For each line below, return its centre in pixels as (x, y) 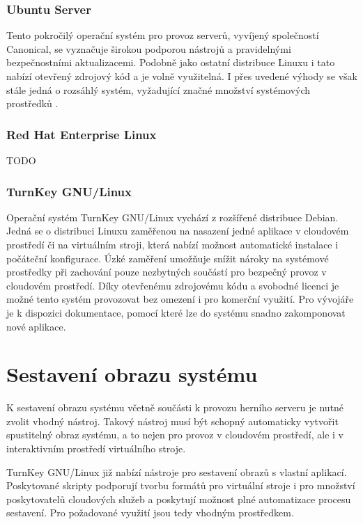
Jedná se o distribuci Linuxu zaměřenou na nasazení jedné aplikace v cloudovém (178, 231)
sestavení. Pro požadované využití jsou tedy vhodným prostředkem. (150, 513)
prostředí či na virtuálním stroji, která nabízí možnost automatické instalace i (172, 244)
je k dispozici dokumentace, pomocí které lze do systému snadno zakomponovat (176, 312)
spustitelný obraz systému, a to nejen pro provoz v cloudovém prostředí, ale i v (175, 435)
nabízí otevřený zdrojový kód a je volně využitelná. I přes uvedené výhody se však (182, 76)
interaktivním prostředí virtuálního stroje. (96, 448)
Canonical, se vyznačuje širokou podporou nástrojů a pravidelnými (149, 48)
